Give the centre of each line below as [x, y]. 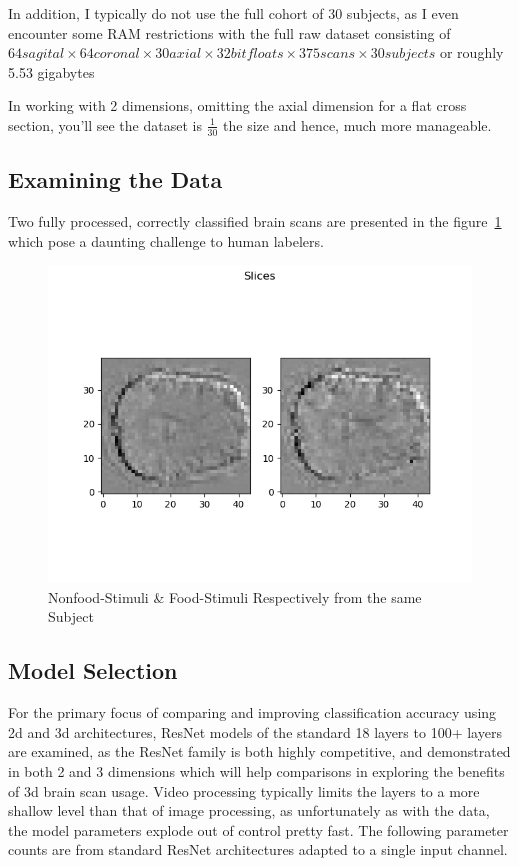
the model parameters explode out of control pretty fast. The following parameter [258, 829]
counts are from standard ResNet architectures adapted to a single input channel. [258, 849]
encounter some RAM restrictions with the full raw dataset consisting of [229, 32]
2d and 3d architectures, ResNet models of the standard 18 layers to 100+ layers [255, 731]
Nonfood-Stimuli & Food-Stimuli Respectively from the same [235, 596]
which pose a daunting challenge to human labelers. [166, 240]
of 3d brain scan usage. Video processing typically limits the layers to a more [244, 790]
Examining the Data [115, 179]
